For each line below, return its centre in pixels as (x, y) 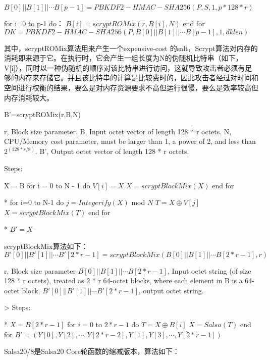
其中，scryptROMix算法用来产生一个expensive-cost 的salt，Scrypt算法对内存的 (131, 48)
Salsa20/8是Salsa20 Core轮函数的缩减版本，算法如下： (92, 351)
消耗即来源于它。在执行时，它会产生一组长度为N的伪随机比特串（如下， (123, 58)
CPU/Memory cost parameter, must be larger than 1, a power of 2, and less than (130, 141)
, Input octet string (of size (209, 270)
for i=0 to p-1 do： (34, 23)
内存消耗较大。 (29, 97)
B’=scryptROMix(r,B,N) (43, 114)
